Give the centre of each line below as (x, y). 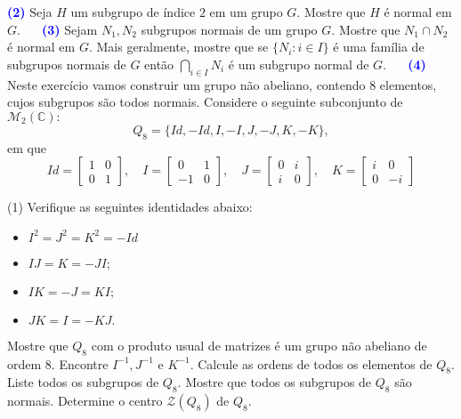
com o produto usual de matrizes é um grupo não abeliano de (259, 345)
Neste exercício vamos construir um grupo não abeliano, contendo (186, 84)
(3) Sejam (70, 29)
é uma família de (379, 47)
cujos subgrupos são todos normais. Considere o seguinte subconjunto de (205, 102)
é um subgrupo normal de (299, 64)
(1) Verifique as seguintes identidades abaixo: (130, 207)
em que (27, 147)
